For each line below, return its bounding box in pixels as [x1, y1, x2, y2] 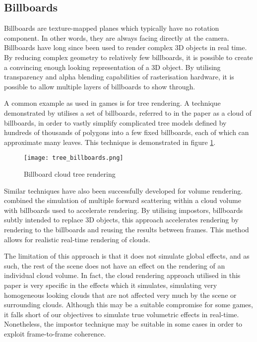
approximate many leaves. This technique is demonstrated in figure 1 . [4, 137, 216, 147]
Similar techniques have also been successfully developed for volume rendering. [4, 185, 243, 196]
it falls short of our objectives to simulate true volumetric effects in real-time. [4, 309, 239, 319]
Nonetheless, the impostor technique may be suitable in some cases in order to [4, 319, 243, 329]
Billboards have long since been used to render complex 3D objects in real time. [4, 42, 247, 53]
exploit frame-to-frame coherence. [4, 328, 106, 339]
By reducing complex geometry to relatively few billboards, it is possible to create [4, 52, 253, 62]
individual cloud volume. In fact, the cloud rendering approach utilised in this [4, 270, 241, 280]
